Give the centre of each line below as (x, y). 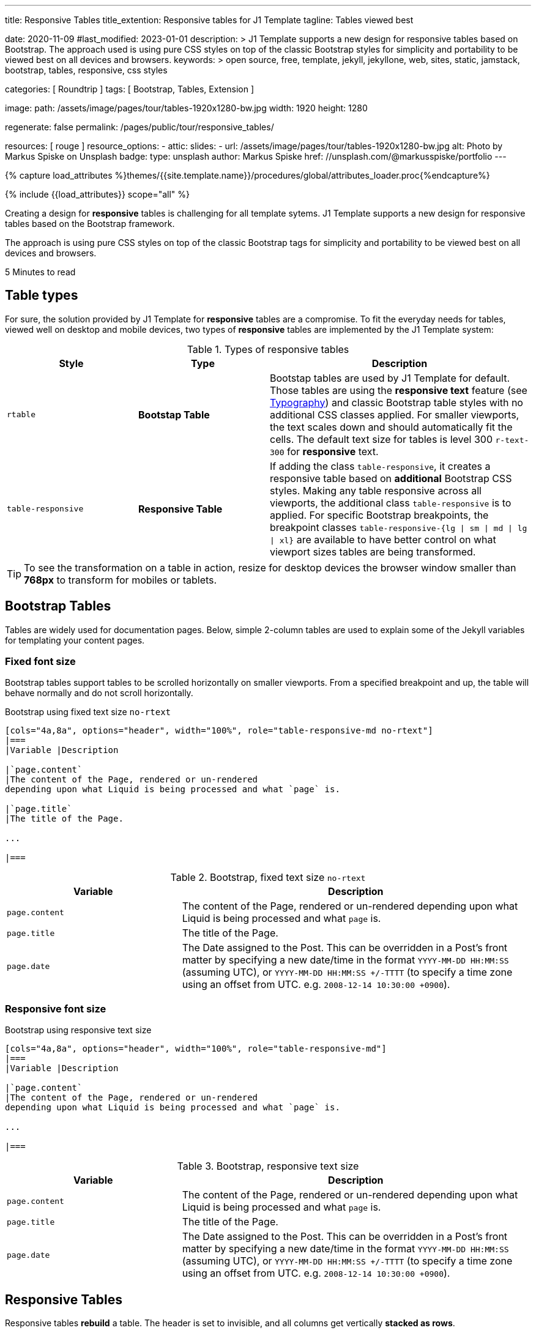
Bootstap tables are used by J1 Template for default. (390, 378)
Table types (42, 295)
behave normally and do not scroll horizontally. (99, 693)
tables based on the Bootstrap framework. (90, 224)
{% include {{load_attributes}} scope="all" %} (97, 194)
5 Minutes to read (40, 272)
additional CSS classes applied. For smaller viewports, (395, 414)
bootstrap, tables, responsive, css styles (86, 70)
